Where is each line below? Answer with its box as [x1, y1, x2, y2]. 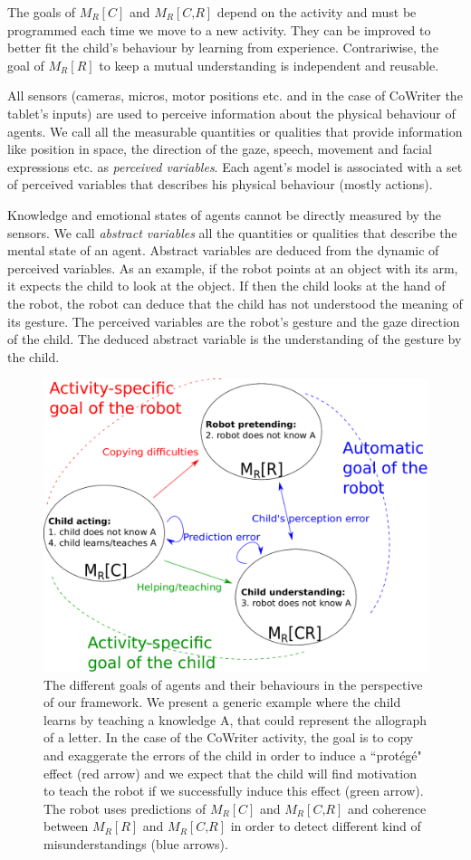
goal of [7, 55, 44, 74]
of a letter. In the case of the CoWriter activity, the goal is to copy [43, 728, 414, 747]
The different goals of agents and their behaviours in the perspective [43, 674, 423, 693]
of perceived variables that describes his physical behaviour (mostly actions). [7, 175, 433, 194]
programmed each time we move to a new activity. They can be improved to [7, 20, 431, 39]
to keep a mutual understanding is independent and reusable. [99, 55, 439, 74]
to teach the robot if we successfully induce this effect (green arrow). [43, 781, 424, 800]
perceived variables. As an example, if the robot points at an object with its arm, [7, 258, 458, 277]
